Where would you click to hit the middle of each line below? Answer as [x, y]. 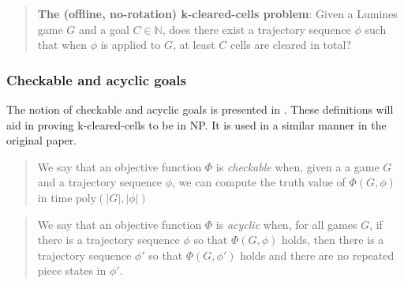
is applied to [131, 45]
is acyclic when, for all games [286, 224]
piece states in [72, 270]
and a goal [104, 29]
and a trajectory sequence [100, 182]
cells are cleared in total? [291, 45]
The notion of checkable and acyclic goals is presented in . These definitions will [200, 109]
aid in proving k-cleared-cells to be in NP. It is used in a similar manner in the [196, 124]
